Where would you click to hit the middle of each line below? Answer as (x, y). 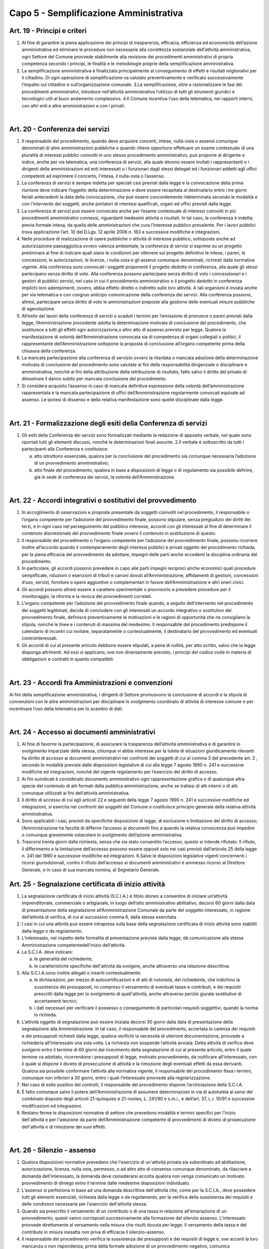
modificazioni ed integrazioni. (52, 1106)
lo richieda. (46, 1015)
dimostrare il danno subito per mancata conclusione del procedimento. (94, 379)
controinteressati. (40, 638)
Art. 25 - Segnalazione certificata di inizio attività (87, 884)
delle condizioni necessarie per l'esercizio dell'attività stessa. (84, 1204)
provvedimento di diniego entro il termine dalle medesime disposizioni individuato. (106, 1183)
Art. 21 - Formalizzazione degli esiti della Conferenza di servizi (108, 423)
